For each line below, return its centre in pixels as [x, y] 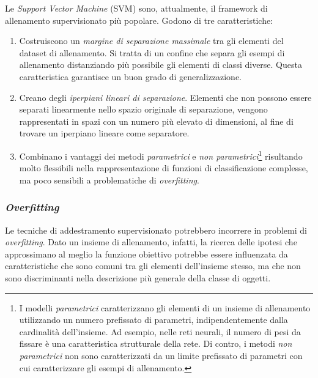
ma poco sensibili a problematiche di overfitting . [109, 180]
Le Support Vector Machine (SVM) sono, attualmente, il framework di [136, 8]
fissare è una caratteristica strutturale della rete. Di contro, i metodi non [156, 343]
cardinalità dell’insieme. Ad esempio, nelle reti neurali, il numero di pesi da [160, 331]
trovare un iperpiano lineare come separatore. [104, 133]
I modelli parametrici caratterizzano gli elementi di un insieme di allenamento [165, 307]
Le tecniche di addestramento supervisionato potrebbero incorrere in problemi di [156, 230]
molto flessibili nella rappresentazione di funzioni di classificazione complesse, [164, 168]
